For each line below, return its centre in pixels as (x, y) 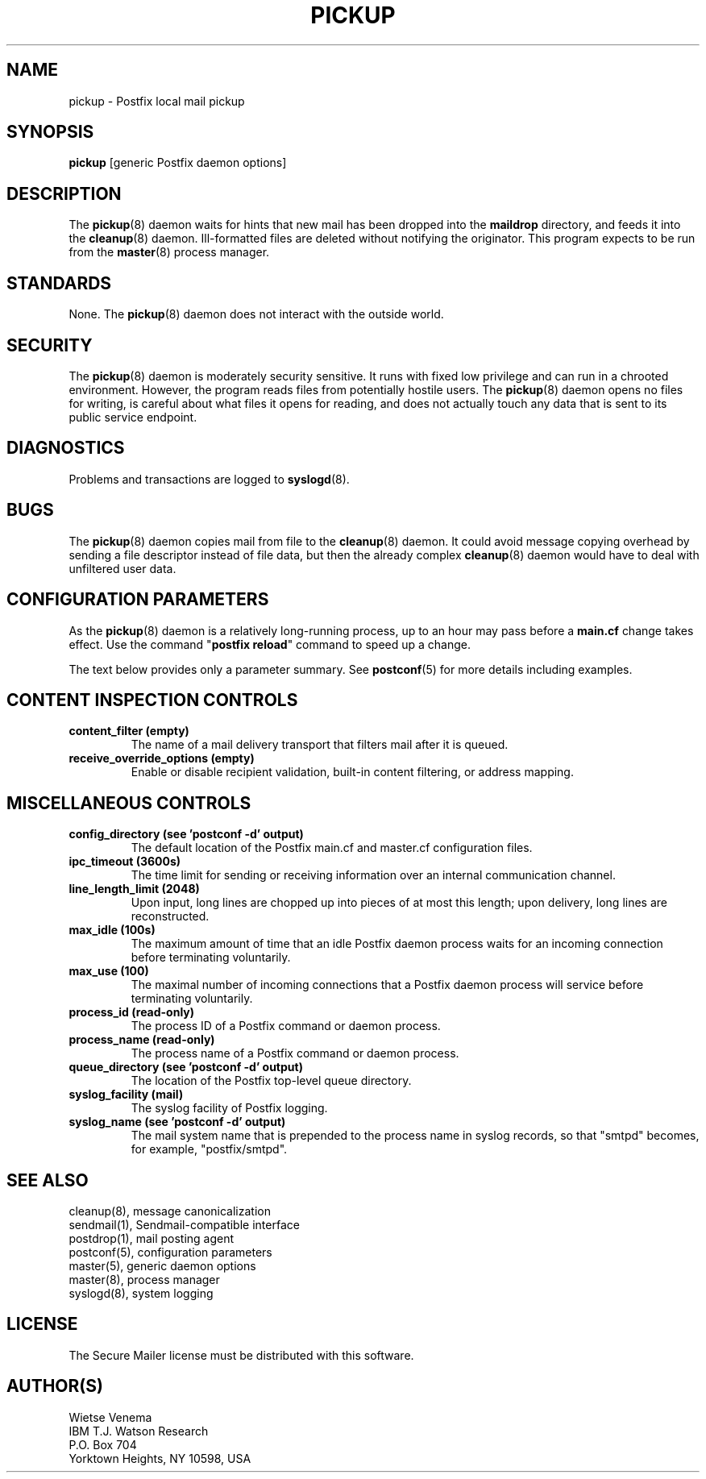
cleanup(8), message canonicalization (170, 1211)
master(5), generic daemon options (162, 1266)
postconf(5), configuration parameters (170, 1253)
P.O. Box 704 (103, 1444)
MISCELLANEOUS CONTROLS (129, 803)
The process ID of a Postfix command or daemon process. (286, 1026)
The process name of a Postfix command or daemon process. (295, 1053)
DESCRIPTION (64, 193)
